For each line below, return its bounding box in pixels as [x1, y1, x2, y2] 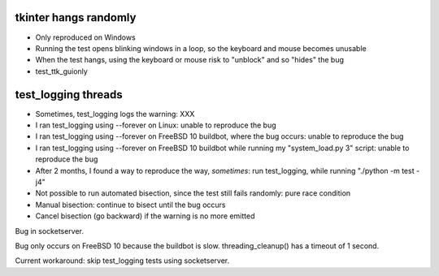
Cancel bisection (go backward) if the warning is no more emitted [35, 211, 255, 221]
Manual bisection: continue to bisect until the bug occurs [35, 200, 226, 209]
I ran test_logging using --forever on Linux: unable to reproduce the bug [35, 120, 276, 130]
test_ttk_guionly [35, 66, 89, 76]
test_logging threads [15, 88, 124, 101]
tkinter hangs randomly [15, 11, 137, 24]
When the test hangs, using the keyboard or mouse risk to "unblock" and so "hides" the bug [35, 55, 345, 65]
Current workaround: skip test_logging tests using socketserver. [15, 256, 230, 265]
